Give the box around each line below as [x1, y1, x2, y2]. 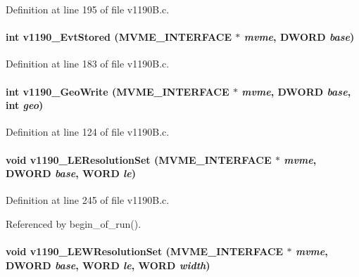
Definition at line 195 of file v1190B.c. [6, 2, 170, 16]
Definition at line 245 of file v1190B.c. [6, 193, 170, 207]
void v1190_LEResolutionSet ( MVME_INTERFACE [6, 152, 272, 167]
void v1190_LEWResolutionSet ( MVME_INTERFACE [6, 244, 284, 259]
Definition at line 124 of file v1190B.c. [6, 124, 170, 139]
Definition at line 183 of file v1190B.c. [6, 56, 170, 71]
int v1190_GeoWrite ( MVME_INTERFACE [6, 84, 229, 98]
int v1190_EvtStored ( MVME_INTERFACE [6, 30, 232, 44]
